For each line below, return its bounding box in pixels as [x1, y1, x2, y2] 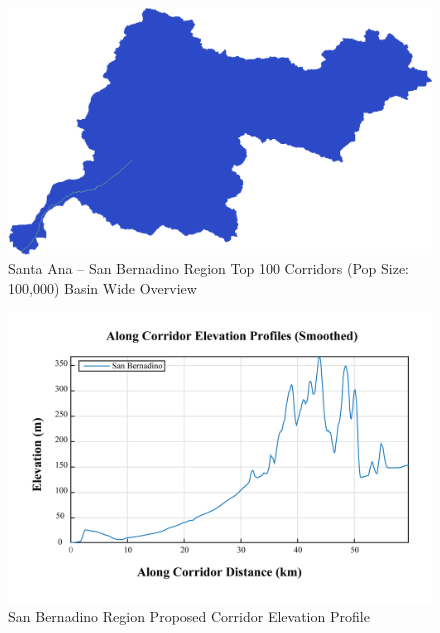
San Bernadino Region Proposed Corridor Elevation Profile [8, 605, 370, 626]
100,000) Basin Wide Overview [8, 277, 197, 298]
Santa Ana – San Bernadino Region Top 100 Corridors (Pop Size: [8, 258, 410, 279]
